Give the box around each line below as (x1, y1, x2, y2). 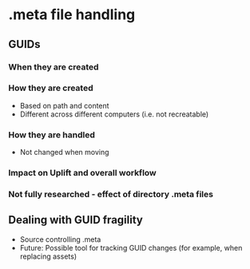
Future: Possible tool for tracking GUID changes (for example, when (19, 243, 243, 252)
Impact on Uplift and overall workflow (8, 168, 157, 179)
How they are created (8, 82, 93, 93)
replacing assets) (19, 251, 77, 261)
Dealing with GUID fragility (8, 213, 144, 227)
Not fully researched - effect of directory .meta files (8, 188, 214, 200)
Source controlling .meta (19, 234, 101, 244)
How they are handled (8, 129, 96, 140)
